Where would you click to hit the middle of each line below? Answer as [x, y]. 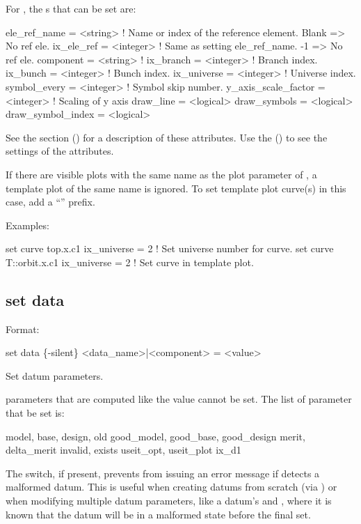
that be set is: [35, 413]
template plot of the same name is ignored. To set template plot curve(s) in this [176, 188]
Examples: [27, 225]
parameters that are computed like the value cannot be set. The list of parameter [179, 399]
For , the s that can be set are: [71, 8]
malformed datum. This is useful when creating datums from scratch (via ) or [171, 487]
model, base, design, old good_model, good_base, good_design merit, [155, 436]
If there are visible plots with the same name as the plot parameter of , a [161, 174]
